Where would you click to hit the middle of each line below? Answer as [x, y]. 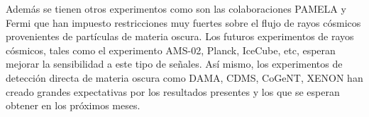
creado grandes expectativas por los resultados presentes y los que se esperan [173, 91]
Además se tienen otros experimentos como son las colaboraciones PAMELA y [176, 8]
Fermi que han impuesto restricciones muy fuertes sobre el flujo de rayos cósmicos [183, 22]
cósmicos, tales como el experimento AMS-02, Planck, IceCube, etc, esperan [171, 50]
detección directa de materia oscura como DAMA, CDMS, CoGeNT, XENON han [184, 77]
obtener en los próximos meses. [73, 105]
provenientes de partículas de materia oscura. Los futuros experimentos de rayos [180, 36]
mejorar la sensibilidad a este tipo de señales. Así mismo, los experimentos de [174, 64]
